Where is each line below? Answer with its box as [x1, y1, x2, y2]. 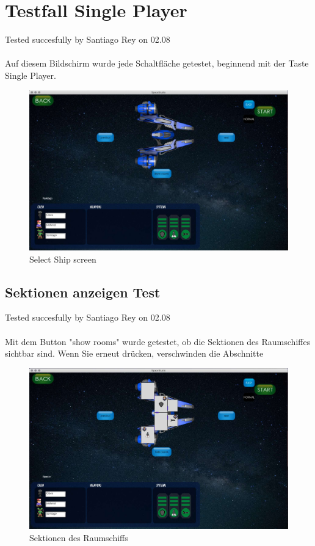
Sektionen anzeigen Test [5, 282, 161, 301]
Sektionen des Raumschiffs [29, 531, 128, 544]
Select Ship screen [29, 252, 96, 265]
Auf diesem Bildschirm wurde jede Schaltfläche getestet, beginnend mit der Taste [5, 57, 309, 70]
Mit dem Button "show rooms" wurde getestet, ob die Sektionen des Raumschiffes [5, 335, 311, 348]
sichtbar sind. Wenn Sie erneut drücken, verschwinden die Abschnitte [5, 347, 264, 360]
